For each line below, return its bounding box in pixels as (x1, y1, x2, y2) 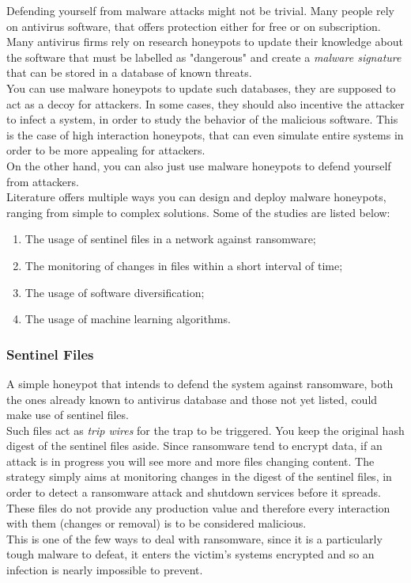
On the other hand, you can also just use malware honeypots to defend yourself (6, 157, 391, 173)
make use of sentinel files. (6, 406, 129, 423)
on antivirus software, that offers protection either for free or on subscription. (6, 17, 381, 34)
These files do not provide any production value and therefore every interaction (6, 499, 390, 516)
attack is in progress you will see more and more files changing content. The (6, 452, 375, 469)
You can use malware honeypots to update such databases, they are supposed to (6, 79, 396, 96)
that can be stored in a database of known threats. (6, 64, 252, 81)
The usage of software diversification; (25, 284, 205, 300)
